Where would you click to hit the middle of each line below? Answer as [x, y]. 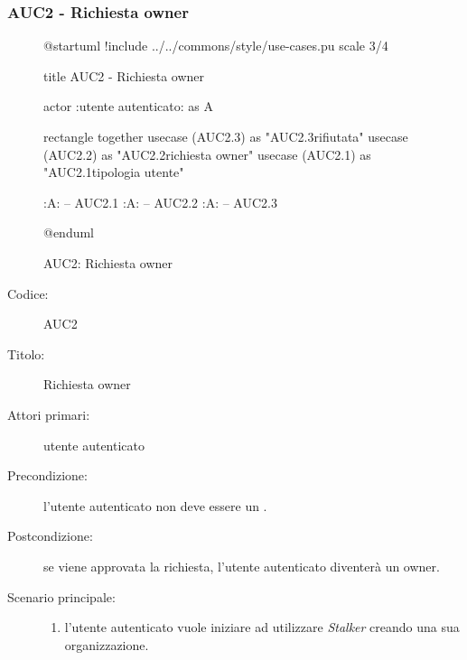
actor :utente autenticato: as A [128, 106]
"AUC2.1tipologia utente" [114, 172]
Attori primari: [49, 414]
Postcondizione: [50, 536]
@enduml [69, 232]
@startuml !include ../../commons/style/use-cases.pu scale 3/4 [216, 46]
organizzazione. [107, 644]
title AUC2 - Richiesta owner [124, 75]
